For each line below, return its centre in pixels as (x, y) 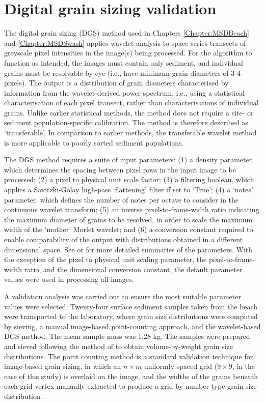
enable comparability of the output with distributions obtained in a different (124, 239)
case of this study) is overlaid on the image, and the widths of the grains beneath (131, 376)
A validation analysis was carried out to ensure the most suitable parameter (123, 296)
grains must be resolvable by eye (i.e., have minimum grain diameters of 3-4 (122, 73)
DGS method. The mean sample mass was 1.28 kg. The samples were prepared (127, 336)
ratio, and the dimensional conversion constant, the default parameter (133, 269)
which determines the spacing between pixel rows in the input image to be (120, 169)
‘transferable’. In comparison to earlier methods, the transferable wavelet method (130, 133)
